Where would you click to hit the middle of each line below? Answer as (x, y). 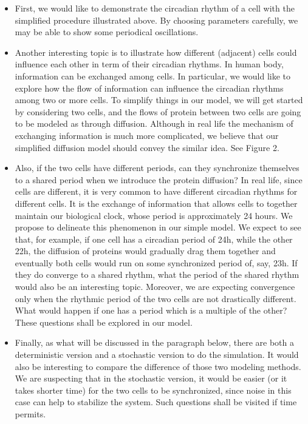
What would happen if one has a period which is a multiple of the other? (151, 310)
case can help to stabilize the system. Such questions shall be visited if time (156, 402)
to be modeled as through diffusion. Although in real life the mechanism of (154, 123)
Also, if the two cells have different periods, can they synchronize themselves (157, 168)
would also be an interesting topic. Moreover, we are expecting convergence (155, 287)
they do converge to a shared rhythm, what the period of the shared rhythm (157, 274)
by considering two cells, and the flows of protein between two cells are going (158, 111)
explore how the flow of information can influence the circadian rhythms (149, 88)
